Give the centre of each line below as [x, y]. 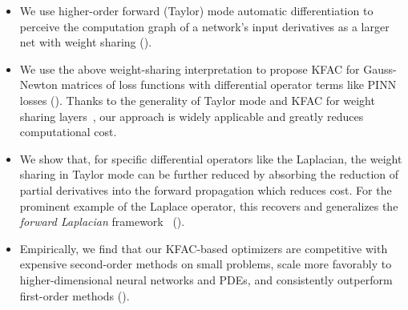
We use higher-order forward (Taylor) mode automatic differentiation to [196, 10]
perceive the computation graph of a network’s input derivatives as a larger [204, 26]
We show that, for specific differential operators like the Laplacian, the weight [211, 158]
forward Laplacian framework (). [102, 221]
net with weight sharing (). [86, 42]
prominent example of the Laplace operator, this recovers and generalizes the [209, 205]
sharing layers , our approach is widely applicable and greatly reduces [192, 116]
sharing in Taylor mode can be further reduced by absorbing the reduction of [209, 174]
